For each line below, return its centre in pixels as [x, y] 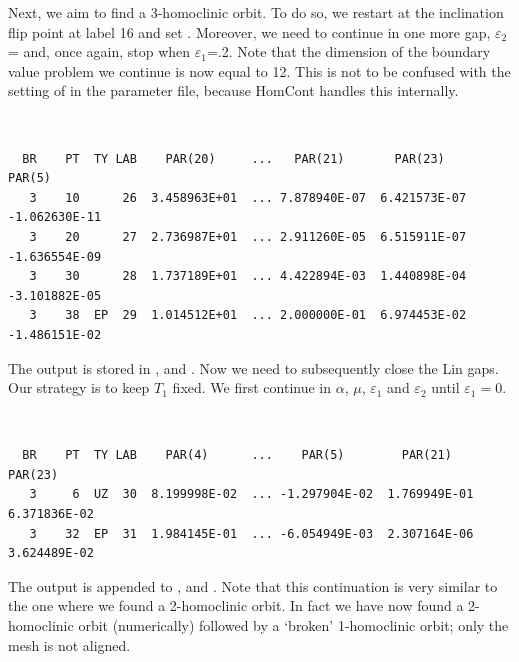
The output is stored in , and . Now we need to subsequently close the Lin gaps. [253, 367]
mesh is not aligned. [69, 644]
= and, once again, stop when [99, 51]
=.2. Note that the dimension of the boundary [348, 51]
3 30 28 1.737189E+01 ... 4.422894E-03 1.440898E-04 [248, 276]
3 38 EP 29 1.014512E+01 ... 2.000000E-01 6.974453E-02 [248, 315]
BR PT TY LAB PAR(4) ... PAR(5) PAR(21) [237, 455]
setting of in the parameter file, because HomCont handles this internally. [233, 90]
